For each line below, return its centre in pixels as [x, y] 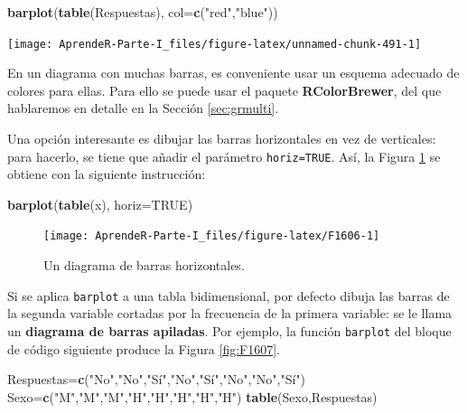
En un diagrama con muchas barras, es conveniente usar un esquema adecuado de [233, 73]
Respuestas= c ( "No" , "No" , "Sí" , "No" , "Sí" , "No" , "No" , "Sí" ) [156, 379]
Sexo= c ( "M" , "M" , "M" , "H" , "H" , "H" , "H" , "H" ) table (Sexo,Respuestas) [192, 396]
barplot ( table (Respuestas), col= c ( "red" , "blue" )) [143, 12]
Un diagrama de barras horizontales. [144, 265]
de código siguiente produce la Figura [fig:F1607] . [144, 348]
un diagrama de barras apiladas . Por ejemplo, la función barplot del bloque [229, 330]
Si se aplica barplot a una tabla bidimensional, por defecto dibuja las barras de [229, 295]
